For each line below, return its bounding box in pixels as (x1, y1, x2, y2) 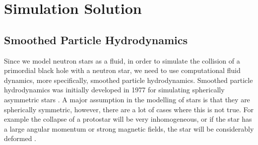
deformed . (4, 133, 37, 144)
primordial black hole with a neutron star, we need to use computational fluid (4, 65, 241, 75)
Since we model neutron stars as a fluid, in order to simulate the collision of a (4, 55, 240, 66)
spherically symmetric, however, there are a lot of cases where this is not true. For (4, 104, 254, 114)
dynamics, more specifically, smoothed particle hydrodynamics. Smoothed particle (4, 74, 253, 85)
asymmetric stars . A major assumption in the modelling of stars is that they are (4, 94, 250, 104)
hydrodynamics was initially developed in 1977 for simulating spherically (4, 84, 225, 95)
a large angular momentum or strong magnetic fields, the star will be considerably (4, 123, 254, 134)
